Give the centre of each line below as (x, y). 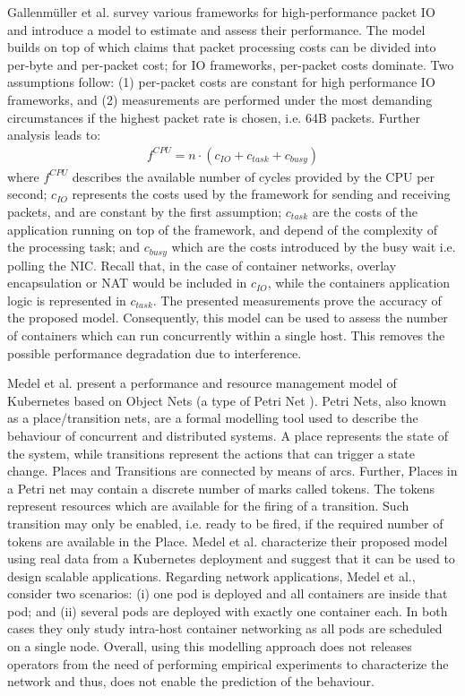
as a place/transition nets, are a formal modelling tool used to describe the (213, 418)
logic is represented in (67, 300)
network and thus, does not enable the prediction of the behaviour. (191, 681)
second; (27, 194)
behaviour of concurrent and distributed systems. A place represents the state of (228, 435)
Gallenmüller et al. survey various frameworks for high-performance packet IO (221, 12)
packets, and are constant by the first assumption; (145, 211)
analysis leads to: (54, 135)
